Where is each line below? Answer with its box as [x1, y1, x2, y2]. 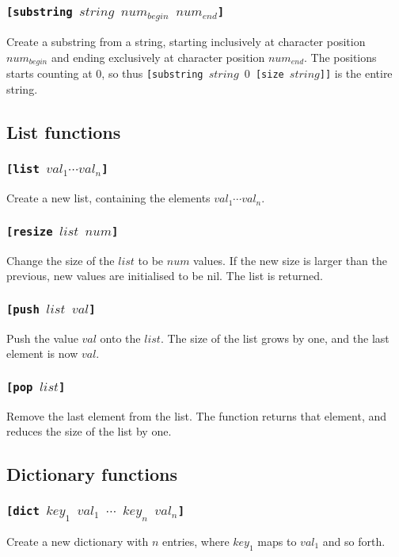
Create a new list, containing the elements [6, 190, 211, 206]
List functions [6, 120, 121, 144]
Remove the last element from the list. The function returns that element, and [6, 407, 387, 424]
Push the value [6, 329, 78, 346]
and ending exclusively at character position [51, 48, 265, 65]
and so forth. [322, 533, 386, 550]
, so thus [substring [101, 65, 203, 82]
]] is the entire [319, 65, 393, 82]
